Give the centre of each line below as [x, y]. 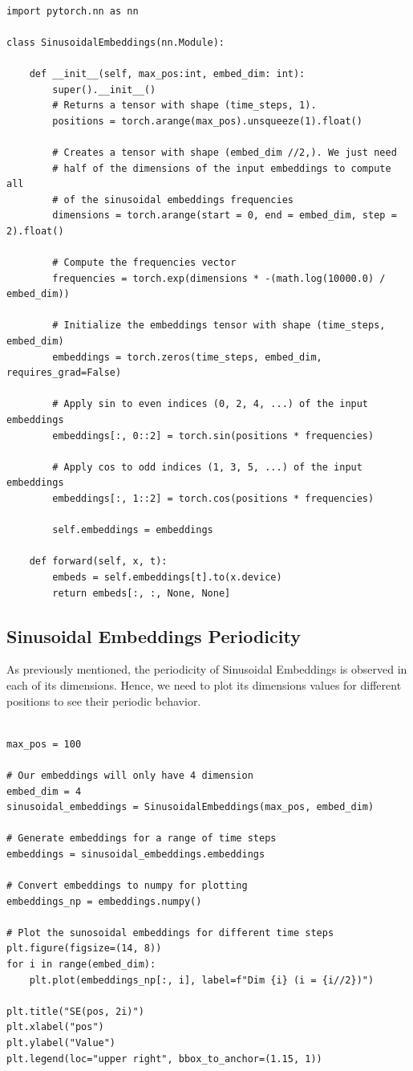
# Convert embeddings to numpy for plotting [127, 886]
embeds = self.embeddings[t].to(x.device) [167, 577]
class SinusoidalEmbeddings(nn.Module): [116, 42]
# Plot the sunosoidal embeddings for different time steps [170, 933]
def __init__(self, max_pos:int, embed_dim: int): [167, 73]
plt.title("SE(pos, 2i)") [75, 1011]
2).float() [35, 231]
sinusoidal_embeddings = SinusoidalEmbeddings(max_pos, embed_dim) [190, 807]
